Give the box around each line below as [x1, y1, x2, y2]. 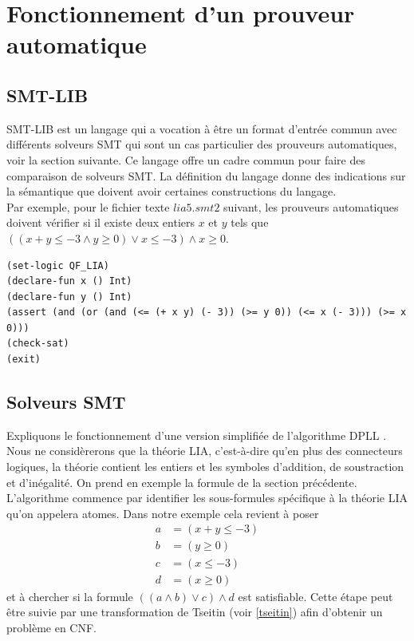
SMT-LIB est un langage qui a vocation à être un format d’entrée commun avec [6, 120, 397, 137]
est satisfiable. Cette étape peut [238, 588, 393, 604]
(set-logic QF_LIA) [6, 259, 109, 271]
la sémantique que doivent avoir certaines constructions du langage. [6, 183, 337, 200]
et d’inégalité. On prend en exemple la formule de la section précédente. [6, 473, 357, 490]
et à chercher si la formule [6, 588, 133, 604]
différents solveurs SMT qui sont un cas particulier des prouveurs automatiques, [6, 136, 397, 152]
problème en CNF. [6, 619, 97, 635]
